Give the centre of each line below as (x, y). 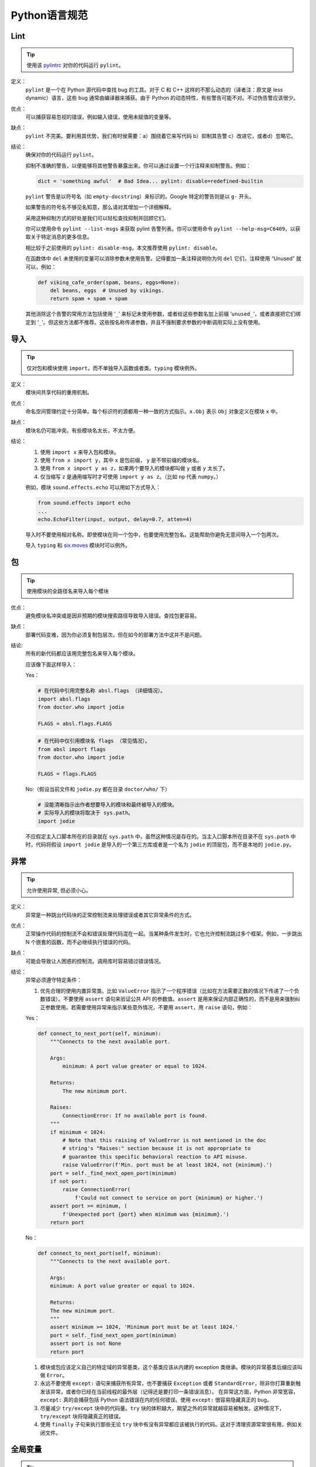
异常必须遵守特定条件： (54, 980)
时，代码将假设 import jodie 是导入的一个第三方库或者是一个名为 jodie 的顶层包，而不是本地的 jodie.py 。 (160, 844)
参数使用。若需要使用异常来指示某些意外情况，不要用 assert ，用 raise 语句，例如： (149, 1007)
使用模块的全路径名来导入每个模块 (68, 591)
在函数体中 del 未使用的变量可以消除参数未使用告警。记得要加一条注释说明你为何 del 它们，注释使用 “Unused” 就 (163, 259)
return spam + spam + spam (89, 299)
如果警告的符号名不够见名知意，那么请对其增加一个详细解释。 (100, 207)
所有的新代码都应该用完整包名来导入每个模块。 (82, 654)
